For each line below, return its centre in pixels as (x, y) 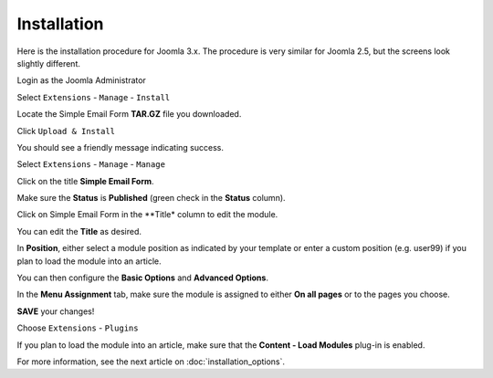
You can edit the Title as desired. (79, 231)
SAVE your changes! (56, 311)
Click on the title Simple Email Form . (85, 181)
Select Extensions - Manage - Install (94, 97)
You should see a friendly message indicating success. (120, 147)
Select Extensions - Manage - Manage (91, 164)
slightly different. (49, 63)
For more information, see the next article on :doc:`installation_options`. (151, 362)
